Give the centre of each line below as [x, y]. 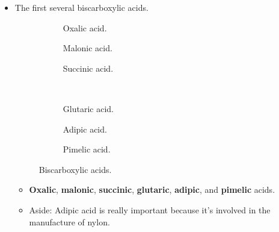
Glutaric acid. [88, 108]
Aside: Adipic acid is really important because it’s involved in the [150, 209]
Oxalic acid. [85, 27]
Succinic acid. [88, 68]
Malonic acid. [87, 48]
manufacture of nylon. [69, 221]
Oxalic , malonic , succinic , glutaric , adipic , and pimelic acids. [152, 190]
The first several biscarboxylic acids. [81, 7]
